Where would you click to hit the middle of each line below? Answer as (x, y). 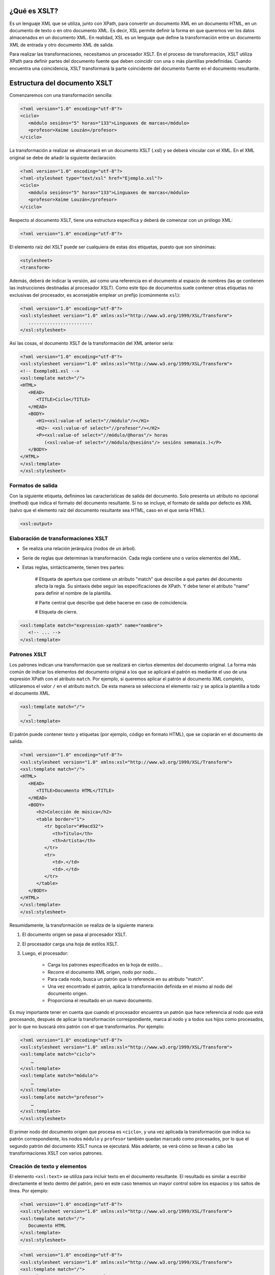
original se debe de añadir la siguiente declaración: (63, 158)
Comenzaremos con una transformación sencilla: (61, 95)
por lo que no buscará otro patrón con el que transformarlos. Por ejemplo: (87, 1026)
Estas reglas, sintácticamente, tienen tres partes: (73, 567)
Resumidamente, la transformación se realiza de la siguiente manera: (82, 925)
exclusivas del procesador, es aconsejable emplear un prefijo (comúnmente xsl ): (95, 295)
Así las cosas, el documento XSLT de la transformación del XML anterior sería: (92, 343)
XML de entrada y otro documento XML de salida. (62, 45)
